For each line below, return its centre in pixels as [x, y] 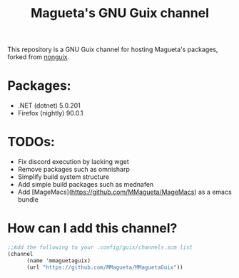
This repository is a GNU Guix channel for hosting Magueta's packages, [113, 50]
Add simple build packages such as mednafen [86, 185]
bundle [28, 200]
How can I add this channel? [92, 228]
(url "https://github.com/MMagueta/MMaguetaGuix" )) [105, 267]
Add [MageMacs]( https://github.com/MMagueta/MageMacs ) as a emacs [124, 192]
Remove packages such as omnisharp [74, 170]
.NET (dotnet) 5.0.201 [49, 105]
